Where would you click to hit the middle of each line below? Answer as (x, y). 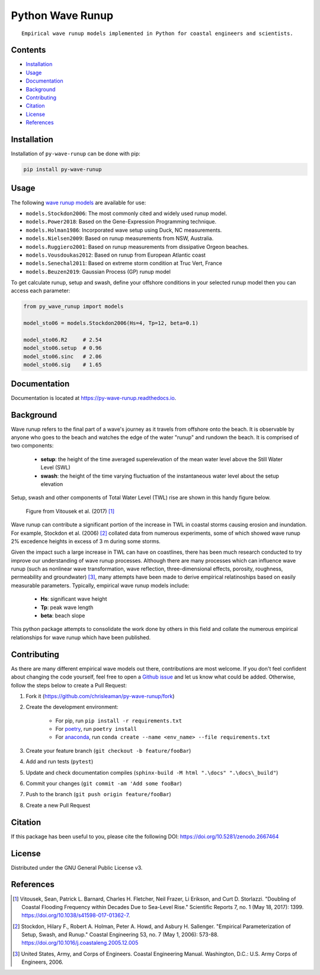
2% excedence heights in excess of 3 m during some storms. (86, 541)
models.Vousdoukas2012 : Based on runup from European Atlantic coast (116, 255)
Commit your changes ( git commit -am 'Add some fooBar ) (104, 784)
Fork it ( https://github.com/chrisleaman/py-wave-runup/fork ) (100, 696)
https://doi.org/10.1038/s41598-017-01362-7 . (76, 916)
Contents (28, 50)
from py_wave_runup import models (73, 307)
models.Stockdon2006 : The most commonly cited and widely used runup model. (127, 213)
